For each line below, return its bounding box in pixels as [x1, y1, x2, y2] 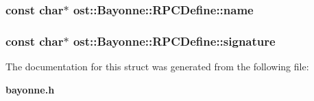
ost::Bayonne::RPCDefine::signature [73, 32, 276, 49]
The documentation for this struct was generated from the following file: [5, 59, 309, 74]
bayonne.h [5, 82, 55, 96]
